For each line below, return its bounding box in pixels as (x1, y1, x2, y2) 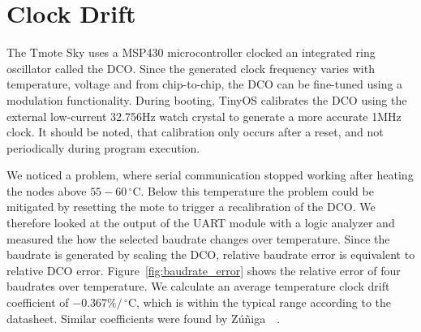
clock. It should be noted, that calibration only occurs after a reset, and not (6, 123, 384, 140)
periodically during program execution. (6, 139, 200, 156)
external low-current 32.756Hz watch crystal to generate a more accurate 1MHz (6, 107, 402, 124)
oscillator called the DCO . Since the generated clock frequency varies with (6, 59, 375, 76)
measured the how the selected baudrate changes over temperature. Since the (6, 230, 390, 247)
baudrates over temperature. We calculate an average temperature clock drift (6, 278, 390, 295)
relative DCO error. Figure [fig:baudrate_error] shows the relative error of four (6, 261, 401, 278)
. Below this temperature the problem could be (140, 182, 374, 199)
